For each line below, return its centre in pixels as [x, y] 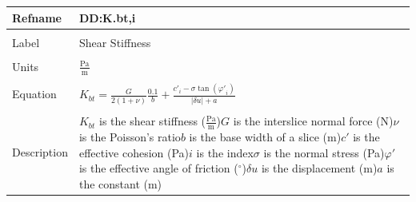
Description [40, 152]
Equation [34, 94]
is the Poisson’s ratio [130, 136]
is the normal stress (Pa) [324, 152]
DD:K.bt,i [107, 17]
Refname [37, 17]
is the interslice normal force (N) [313, 121]
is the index [225, 152]
